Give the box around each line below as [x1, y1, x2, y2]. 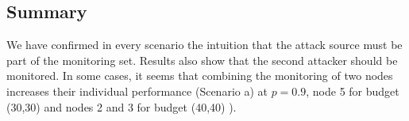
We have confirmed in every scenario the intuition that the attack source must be [6, 36, 403, 53]
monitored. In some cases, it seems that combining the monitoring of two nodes [6, 67, 393, 84]
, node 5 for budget [306, 82, 399, 99]
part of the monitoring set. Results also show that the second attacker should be [6, 51, 398, 68]
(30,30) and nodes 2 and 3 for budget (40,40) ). [6, 98, 237, 115]
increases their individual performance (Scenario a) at [6, 82, 268, 99]
